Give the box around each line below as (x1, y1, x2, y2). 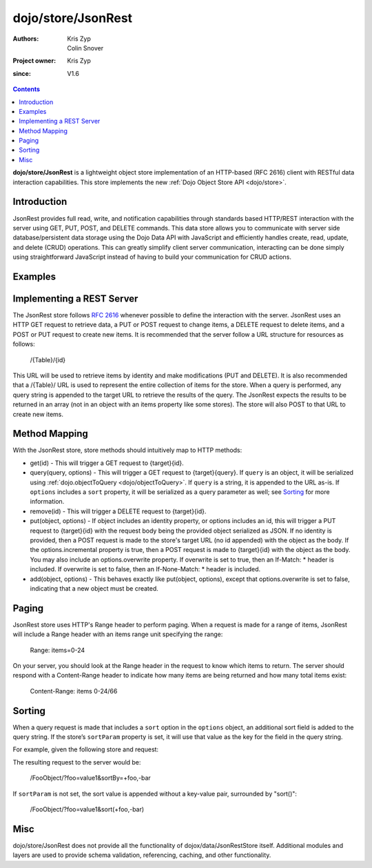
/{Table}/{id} (30, 355, 65, 364)
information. (30, 497, 65, 506)
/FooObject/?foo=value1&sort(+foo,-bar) (30, 805, 145, 813)
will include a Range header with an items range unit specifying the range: (12, 630, 223, 638)
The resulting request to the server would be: (12, 758, 141, 766)
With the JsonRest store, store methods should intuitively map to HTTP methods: (12, 446, 242, 455)
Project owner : (12, 57, 56, 65)
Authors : (12, 34, 39, 43)
